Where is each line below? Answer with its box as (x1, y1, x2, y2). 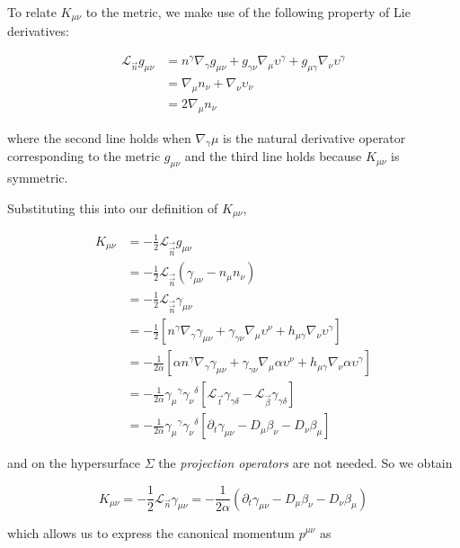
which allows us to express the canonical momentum (7, 523, 295, 542)
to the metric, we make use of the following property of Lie (85, 3, 411, 21)
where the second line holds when (7, 128, 191, 147)
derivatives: (7, 22, 69, 40)
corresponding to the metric (7, 147, 161, 166)
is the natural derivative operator (223, 128, 406, 147)
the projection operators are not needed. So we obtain (158, 454, 453, 472)
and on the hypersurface (7, 454, 140, 472)
